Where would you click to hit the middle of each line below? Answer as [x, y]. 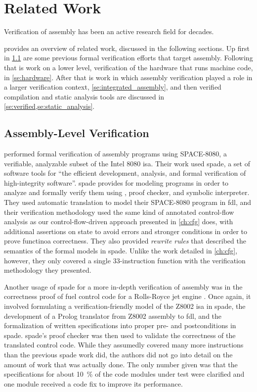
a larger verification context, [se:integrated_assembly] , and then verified [113, 87]
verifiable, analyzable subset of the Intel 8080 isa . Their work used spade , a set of [127, 163]
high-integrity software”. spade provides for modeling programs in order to [116, 182]
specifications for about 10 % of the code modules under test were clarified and [124, 374]
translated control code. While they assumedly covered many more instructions [124, 345]
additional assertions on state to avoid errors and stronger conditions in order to [126, 231]
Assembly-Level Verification [77, 133]
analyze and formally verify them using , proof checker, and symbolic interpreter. [127, 192]
